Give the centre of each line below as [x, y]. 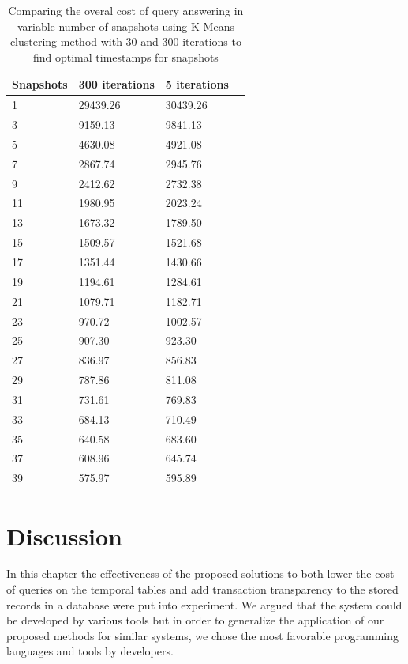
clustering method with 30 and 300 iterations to [125, 41]
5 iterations [197, 84]
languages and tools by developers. [90, 651]
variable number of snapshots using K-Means [125, 26]
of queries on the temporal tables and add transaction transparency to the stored [202, 589]
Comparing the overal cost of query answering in [126, 10]
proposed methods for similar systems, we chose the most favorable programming [203, 635]
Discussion [64, 536]
